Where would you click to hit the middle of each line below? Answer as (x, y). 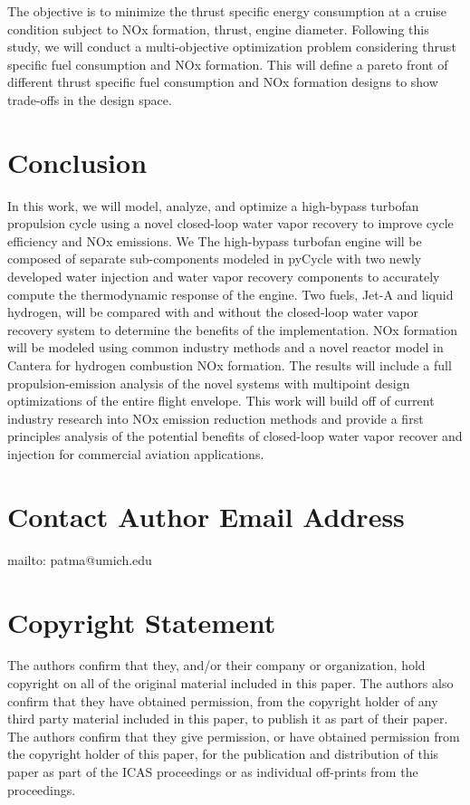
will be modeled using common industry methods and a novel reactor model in (225, 347)
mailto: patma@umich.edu (80, 559)
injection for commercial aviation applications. (136, 454)
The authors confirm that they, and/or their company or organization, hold (216, 665)
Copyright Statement (142, 622)
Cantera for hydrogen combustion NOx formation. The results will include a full (230, 365)
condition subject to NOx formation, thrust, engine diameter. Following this (218, 29)
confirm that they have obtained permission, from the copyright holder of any (223, 700)
